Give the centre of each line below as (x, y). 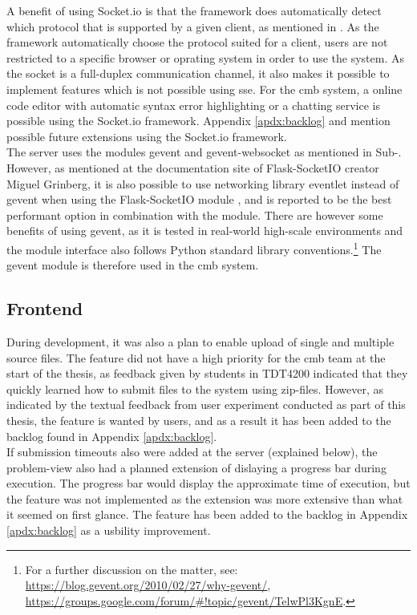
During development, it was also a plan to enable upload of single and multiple (200, 341)
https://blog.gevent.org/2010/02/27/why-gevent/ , (148, 585)
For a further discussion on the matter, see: (132, 569)
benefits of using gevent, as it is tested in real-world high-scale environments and (205, 231)
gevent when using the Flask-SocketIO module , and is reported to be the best (199, 199)
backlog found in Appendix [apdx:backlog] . (112, 436)
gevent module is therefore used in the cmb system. (133, 265)
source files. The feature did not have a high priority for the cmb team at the (196, 357)
